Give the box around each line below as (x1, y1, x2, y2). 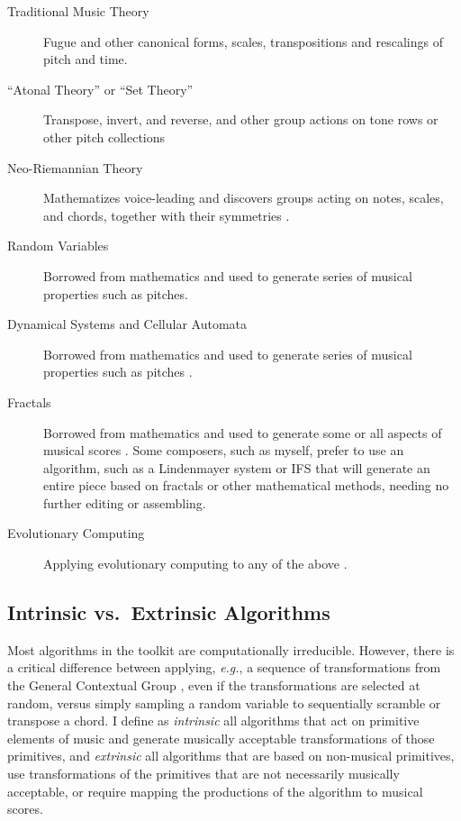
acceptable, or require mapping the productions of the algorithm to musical (7, 781, 423, 800)
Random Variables (7, 236, 109, 255)
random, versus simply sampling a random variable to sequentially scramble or (7, 693, 441, 712)
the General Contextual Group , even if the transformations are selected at (7, 676, 420, 695)
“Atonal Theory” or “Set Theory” (7, 79, 194, 98)
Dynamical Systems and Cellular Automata (7, 315, 247, 333)
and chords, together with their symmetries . (43, 205, 290, 224)
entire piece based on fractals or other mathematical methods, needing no (43, 476, 449, 495)
